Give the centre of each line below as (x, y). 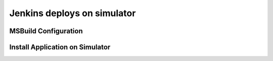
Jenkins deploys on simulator (73, 13)
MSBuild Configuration (46, 31)
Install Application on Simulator (60, 47)
